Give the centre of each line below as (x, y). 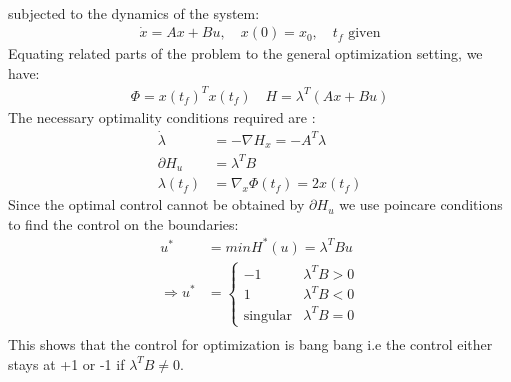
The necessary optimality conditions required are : (162, 116)
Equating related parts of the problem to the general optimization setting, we (245, 53)
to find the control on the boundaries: (123, 223)
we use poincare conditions (421, 204)
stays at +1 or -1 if (66, 363)
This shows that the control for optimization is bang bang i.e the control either (250, 344)
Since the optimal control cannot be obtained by (156, 204)
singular (268, 315)
